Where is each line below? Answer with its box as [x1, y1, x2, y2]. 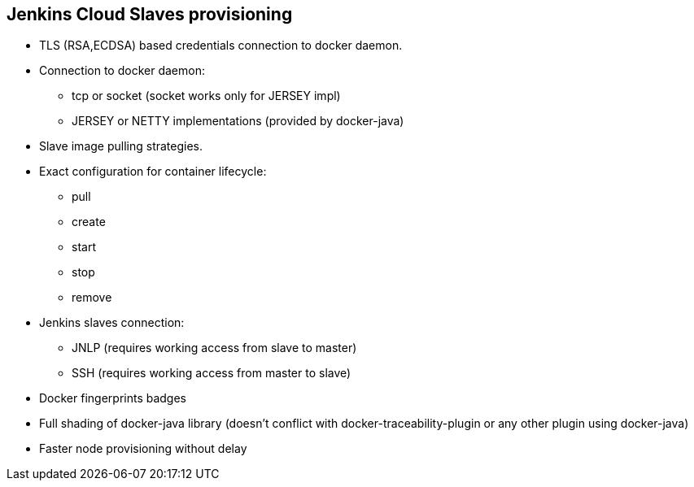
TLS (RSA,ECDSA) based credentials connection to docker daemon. [39, 38, 403, 53]
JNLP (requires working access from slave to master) [72, 341, 357, 355]
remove [72, 290, 112, 305]
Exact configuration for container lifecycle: [39, 164, 267, 179]
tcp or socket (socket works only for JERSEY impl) [72, 89, 341, 103]
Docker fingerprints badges [39, 391, 187, 406]
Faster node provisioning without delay [39, 441, 247, 456]
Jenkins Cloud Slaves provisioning [7, 4, 293, 24]
